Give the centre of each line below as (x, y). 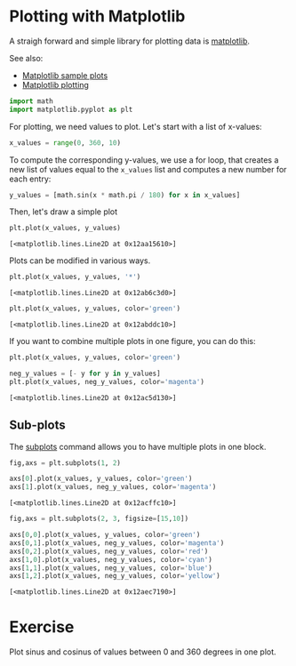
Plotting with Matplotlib (97, 16)
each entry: (30, 179)
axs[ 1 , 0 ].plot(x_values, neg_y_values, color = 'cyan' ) (111, 559)
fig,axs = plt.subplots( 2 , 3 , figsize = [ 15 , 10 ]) (99, 519)
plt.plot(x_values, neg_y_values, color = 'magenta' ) (107, 381)
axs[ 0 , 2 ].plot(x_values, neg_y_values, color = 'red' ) (109, 551)
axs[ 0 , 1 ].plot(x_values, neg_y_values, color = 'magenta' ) (117, 543)
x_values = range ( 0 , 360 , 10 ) (65, 143)
